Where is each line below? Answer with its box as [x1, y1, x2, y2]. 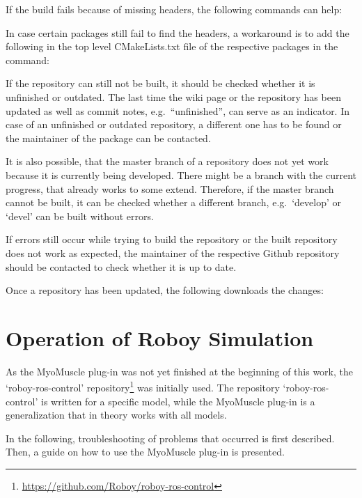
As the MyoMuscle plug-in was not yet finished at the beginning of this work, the [6, 364, 353, 378]
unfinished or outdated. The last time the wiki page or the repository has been [6, 89, 341, 104]
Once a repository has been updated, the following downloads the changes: [6, 283, 324, 297]
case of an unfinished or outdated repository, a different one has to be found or [6, 117, 342, 132]
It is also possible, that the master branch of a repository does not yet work [6, 154, 329, 169]
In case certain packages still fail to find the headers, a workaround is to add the [6, 25, 349, 40]
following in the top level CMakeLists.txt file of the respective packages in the [6, 39, 338, 54]
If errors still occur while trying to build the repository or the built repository [6, 232, 338, 247]
